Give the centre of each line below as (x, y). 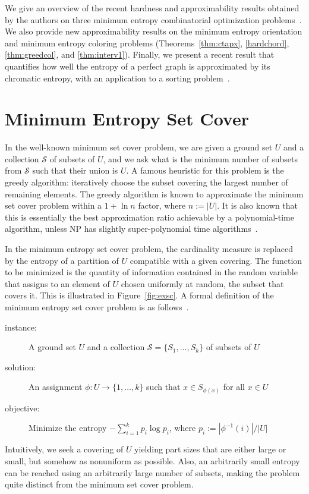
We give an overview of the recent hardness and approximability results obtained (152, 8)
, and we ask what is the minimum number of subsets (200, 158)
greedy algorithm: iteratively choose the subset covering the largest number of (146, 182)
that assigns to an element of (57, 283)
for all (234, 387)
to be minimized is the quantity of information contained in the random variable (151, 272)
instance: (21, 327)
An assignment (56, 387)
